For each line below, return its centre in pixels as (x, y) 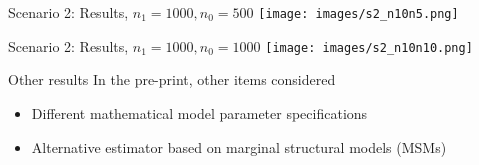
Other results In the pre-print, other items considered (172, 79)
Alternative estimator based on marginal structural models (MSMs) (239, 146)
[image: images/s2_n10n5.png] (358, 14)
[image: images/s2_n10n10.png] (369, 47)
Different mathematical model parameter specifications (199, 112)
